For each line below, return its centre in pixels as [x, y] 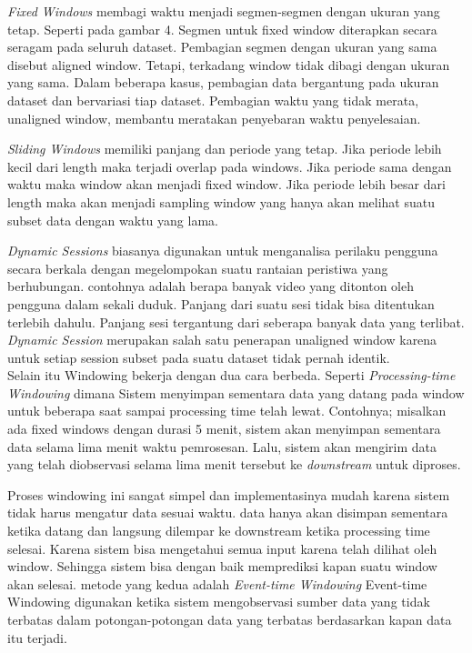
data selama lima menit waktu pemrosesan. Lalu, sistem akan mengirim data [222, 446]
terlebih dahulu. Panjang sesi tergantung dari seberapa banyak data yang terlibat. [236, 321]
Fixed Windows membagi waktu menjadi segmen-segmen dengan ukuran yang [224, 11]
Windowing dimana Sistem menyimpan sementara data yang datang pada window [236, 392]
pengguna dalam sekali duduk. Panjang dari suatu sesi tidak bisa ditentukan [221, 303]
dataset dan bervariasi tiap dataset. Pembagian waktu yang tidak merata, [213, 100]
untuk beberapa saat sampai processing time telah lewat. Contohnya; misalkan [227, 411]
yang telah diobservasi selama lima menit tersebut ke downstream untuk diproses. [234, 464]
